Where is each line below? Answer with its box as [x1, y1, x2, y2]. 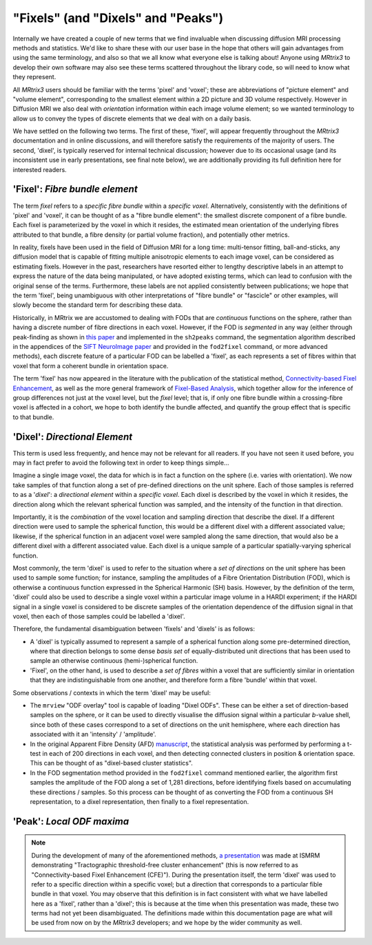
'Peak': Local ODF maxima [12, 816, 130, 827]
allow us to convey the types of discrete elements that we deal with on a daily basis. [12, 114, 251, 123]
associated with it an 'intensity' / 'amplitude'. [30, 730, 156, 739]
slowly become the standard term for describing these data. [12, 301, 183, 309]
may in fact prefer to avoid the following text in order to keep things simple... [12, 458, 229, 467]
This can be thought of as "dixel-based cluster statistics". [30, 759, 193, 767]
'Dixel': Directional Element [12, 431, 133, 443]
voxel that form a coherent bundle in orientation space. [12, 361, 169, 370]
